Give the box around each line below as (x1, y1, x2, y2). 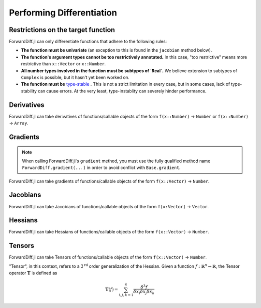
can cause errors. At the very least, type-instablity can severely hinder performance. (38, 88, 206, 94)
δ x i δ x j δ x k (133, 289, 155, 295)
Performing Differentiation (9, 7, 117, 18)
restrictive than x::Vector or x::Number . (21, 61, 106, 67)
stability (21, 88, 37, 94)
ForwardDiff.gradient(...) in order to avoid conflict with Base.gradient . (22, 165, 181, 170)
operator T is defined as (9, 270, 58, 276)
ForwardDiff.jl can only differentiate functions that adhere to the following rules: (9, 39, 167, 45)
